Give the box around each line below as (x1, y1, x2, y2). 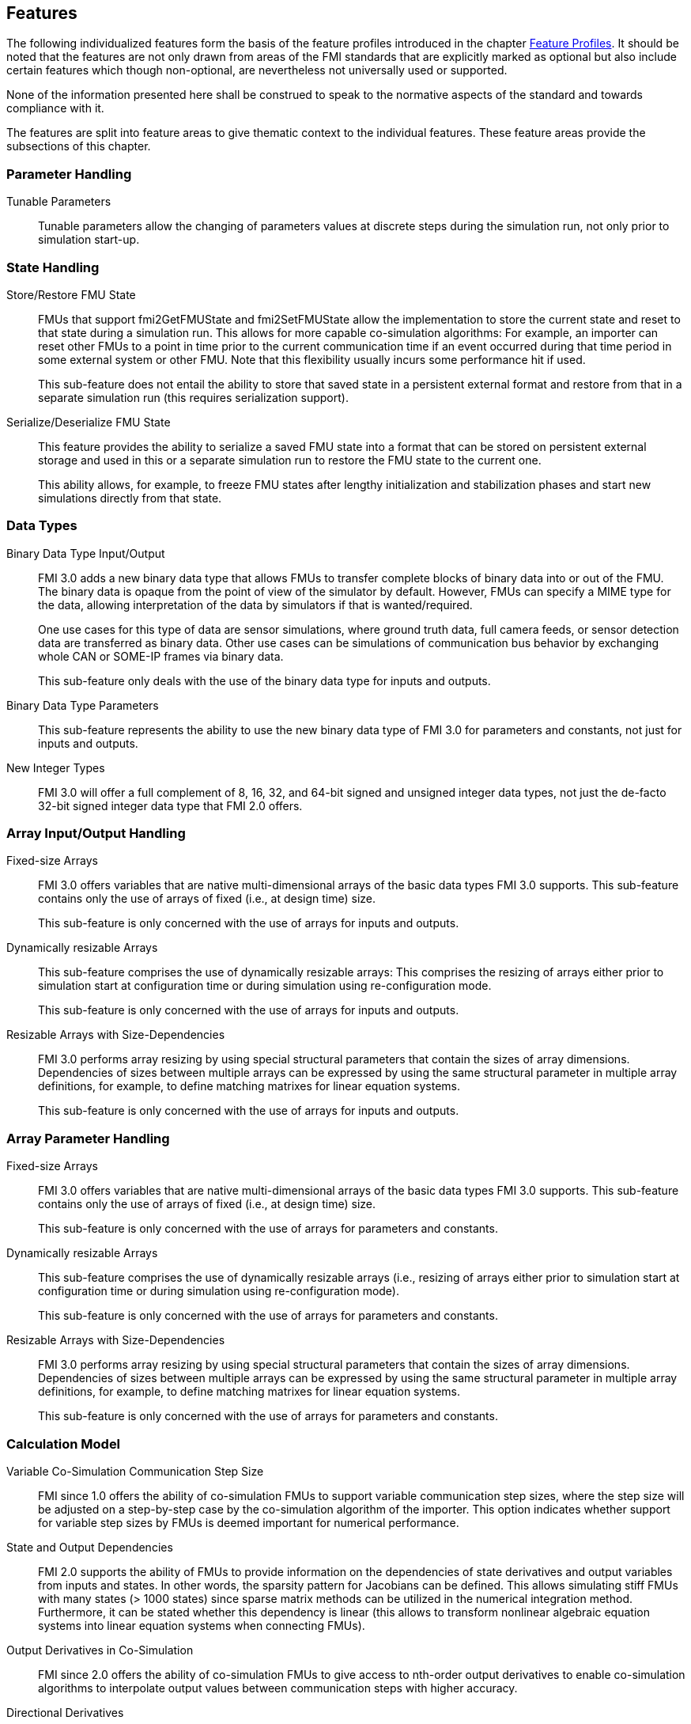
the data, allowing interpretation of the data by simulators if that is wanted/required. (38, 597, 473, 612)
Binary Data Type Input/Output (6, 546, 165, 560)
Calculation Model (6, 1435, 121, 1452)
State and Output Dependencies (6, 1540, 173, 1554)
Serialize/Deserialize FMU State (6, 415, 171, 429)
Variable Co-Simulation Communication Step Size (6, 1464, 264, 1478)
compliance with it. (6, 101, 104, 116)
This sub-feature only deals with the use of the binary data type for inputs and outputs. (38, 673, 491, 688)
